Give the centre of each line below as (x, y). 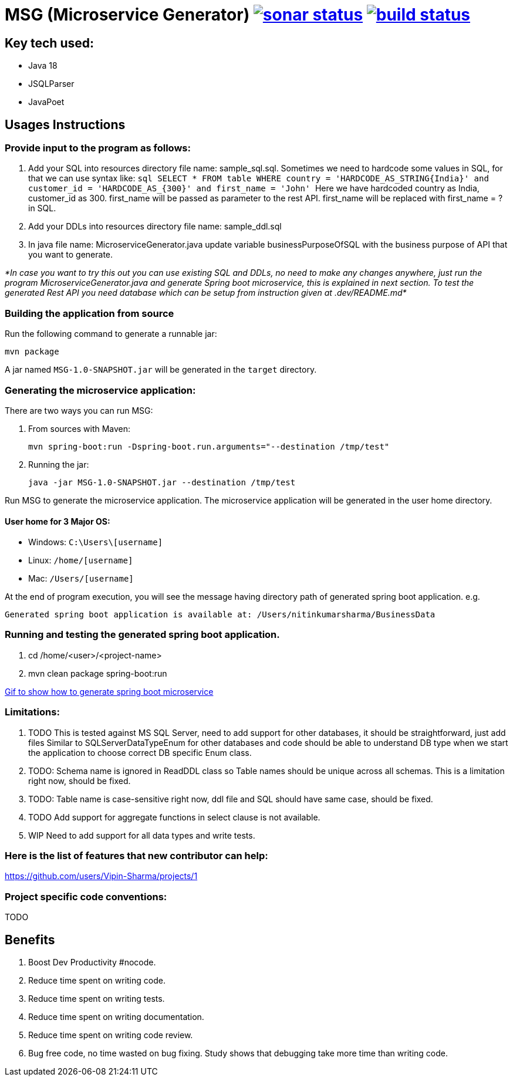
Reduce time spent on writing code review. (111, 1035)
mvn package (32, 352)
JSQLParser (51, 84)
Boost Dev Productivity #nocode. (92, 962)
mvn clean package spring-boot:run (98, 673)
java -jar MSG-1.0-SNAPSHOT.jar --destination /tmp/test (162, 482)
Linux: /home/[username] (81, 560)
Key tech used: (50, 43)
